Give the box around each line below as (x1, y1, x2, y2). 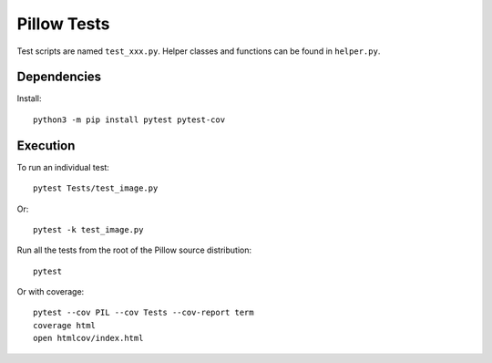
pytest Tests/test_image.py (33, 183, 159, 193)
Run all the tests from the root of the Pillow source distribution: (16, 244, 252, 255)
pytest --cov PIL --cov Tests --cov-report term (33, 307, 254, 318)
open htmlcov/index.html (33, 333, 144, 344)
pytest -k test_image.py (33, 224, 144, 234)
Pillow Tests (16, 14, 110, 34)
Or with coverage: (16, 286, 85, 297)
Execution (16, 138, 76, 153)
